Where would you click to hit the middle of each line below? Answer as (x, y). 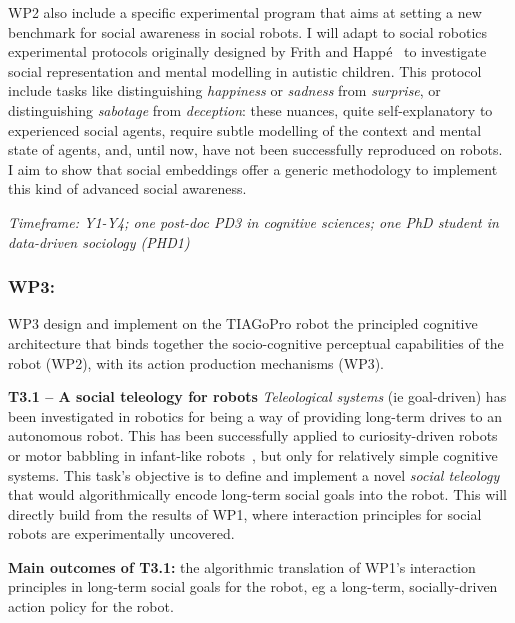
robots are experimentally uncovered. (121, 533)
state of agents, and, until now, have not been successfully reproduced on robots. (255, 149)
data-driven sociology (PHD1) (99, 241)
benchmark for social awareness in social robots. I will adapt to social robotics (248, 31)
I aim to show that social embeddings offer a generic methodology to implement (253, 168)
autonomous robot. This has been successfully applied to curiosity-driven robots (253, 435)
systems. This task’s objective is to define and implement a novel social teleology (254, 474)
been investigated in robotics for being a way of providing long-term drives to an (255, 415)
